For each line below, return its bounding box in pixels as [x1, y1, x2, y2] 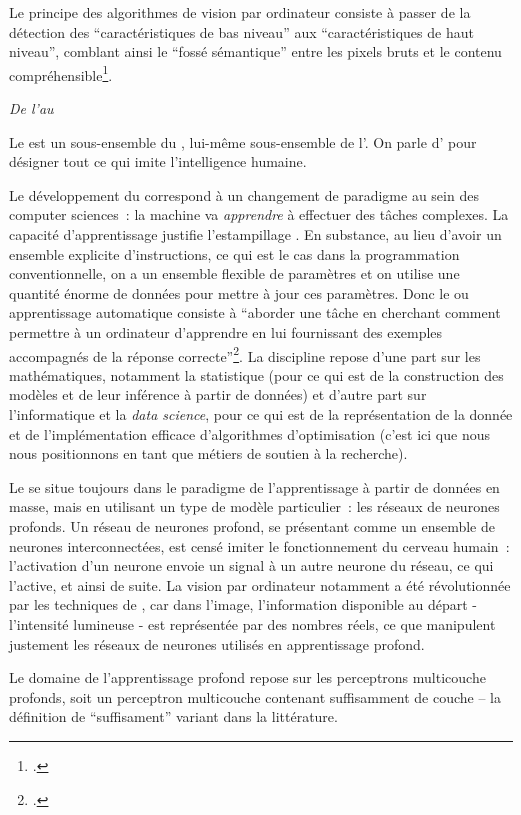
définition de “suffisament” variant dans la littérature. [9, 706, 338, 727]
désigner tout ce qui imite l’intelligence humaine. [9, 151, 307, 172]
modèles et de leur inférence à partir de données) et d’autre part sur [9, 384, 427, 405]
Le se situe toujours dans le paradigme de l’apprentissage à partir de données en [9, 476, 500, 497]
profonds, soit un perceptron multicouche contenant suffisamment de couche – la [9, 686, 501, 707]
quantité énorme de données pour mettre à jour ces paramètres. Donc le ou [9, 282, 469, 303]
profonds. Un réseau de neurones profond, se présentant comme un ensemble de [9, 515, 495, 536]
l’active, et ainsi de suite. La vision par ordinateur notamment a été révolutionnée [9, 574, 511, 595]
